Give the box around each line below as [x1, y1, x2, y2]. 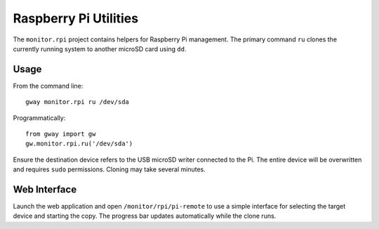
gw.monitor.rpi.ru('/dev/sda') [25, 140, 133, 148]
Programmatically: [13, 113, 66, 122]
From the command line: [13, 81, 84, 90]
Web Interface [13, 183, 77, 195]
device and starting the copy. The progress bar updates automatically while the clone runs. [13, 211, 277, 221]
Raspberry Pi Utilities [13, 11, 139, 26]
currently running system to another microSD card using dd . [13, 44, 187, 53]
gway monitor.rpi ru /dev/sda [25, 98, 130, 106]
